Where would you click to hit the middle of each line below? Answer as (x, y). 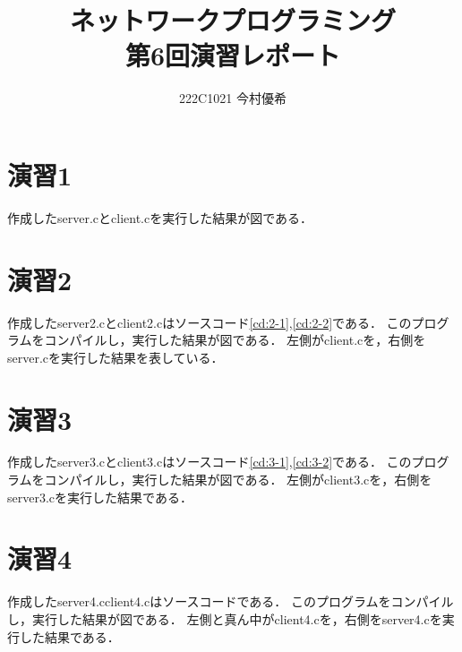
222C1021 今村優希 (233, 98)
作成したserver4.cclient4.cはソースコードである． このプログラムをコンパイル (231, 601)
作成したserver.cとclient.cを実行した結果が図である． (160, 217)
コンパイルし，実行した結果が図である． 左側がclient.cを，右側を (235, 340)
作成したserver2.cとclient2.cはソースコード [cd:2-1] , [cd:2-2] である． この (210, 322)
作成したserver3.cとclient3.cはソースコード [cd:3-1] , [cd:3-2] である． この (210, 462)
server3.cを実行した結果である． (100, 497)
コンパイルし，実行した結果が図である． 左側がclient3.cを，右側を (238, 480)
